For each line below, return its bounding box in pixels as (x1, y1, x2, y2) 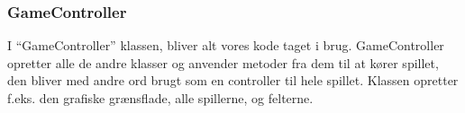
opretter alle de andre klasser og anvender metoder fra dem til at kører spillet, (7, 53, 439, 72)
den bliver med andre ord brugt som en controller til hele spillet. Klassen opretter (7, 71, 459, 90)
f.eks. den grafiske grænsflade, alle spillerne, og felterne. (7, 89, 314, 107)
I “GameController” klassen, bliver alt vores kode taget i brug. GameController (7, 36, 444, 55)
